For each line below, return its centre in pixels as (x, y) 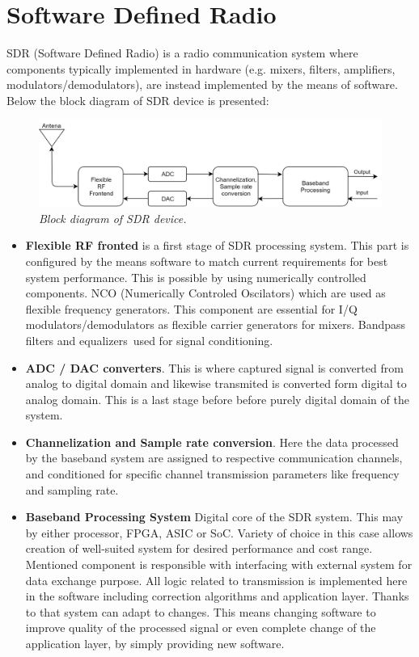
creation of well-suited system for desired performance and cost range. (199, 548)
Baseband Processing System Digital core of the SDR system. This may (214, 517)
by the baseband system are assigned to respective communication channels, (214, 458)
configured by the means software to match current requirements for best (207, 261)
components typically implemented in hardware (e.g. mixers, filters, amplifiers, (201, 68)
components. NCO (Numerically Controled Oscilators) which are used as (205, 293)
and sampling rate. (72, 489)
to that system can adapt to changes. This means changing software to (201, 611)
